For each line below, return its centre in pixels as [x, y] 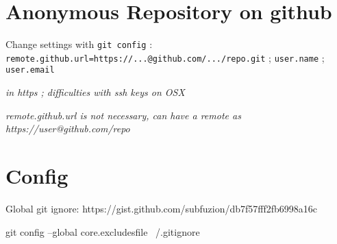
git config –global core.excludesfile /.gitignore [103, 231]
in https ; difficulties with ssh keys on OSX [95, 92]
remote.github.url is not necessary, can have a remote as [123, 115]
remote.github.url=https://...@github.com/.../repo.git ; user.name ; [165, 57]
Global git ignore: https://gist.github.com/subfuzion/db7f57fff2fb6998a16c [162, 208]
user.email [30, 70]
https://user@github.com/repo [68, 129]
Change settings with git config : [79, 44]
